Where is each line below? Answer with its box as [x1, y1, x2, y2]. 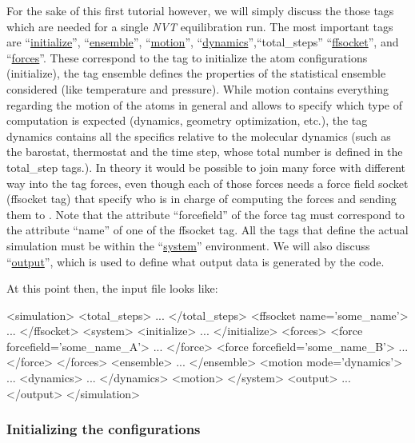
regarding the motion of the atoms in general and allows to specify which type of [6, 96, 403, 113]
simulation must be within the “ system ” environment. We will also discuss [6, 237, 370, 253]
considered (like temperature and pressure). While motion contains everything [6, 80, 389, 97]
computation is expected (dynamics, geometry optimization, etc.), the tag [6, 112, 368, 129]
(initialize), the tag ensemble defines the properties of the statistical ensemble [6, 65, 386, 82]
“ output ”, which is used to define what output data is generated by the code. [6, 253, 385, 269]
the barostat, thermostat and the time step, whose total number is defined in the [6, 143, 403, 160]
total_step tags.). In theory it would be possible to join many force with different [6, 158, 405, 175]
